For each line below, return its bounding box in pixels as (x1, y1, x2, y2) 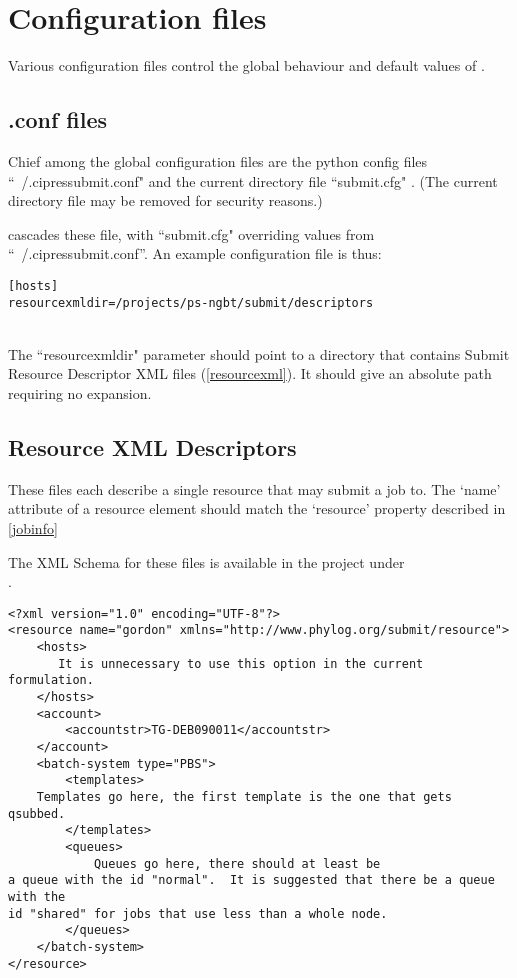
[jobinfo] (8, 517, 58, 538)
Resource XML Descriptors (8, 431, 297, 462)
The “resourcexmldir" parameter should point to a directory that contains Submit (8, 343, 510, 364)
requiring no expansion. (8, 382, 152, 403)
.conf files (8, 104, 108, 135)
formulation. (8, 673, 94, 688)
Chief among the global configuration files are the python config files (8, 150, 428, 171)
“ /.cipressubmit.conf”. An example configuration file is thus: (8, 243, 382, 264)
